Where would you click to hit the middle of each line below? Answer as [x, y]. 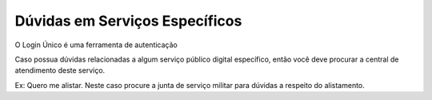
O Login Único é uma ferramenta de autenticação [96, 45]
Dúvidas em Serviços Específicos [128, 21]
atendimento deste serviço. [60, 70]
